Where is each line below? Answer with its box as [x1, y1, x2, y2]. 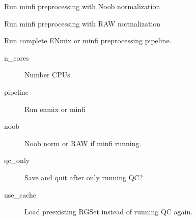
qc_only [4, 155, 30, 166]
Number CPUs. [24, 69, 72, 80]
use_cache [4, 189, 37, 200]
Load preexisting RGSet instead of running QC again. [24, 206, 193, 217]
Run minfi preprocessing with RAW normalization [4, 18, 161, 29]
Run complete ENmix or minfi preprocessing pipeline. [4, 35, 172, 46]
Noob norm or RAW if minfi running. [24, 137, 142, 148]
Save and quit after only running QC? [24, 172, 143, 182]
